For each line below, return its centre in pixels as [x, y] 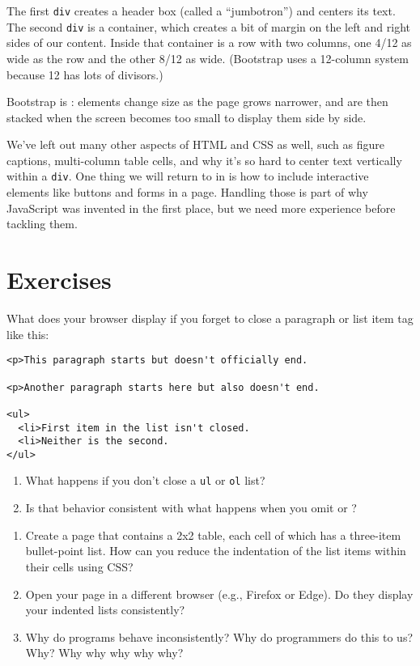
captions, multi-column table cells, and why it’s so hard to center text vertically [204, 160]
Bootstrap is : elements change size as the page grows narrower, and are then [197, 102]
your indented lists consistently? [105, 610]
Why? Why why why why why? [104, 653]
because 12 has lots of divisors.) [85, 74]
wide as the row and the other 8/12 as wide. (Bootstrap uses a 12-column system [208, 58]
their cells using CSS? [79, 566]
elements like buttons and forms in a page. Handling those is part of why [187, 192]
